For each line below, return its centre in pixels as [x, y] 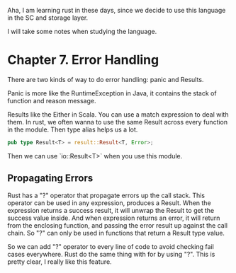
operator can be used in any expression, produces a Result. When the [109, 203]
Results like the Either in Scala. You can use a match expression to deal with [118, 114]
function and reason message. [52, 100]
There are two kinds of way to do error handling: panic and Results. [106, 79]
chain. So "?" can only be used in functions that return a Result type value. [116, 233]
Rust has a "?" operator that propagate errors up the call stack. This [106, 195]
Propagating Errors [50, 179]
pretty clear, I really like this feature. [60, 262]
